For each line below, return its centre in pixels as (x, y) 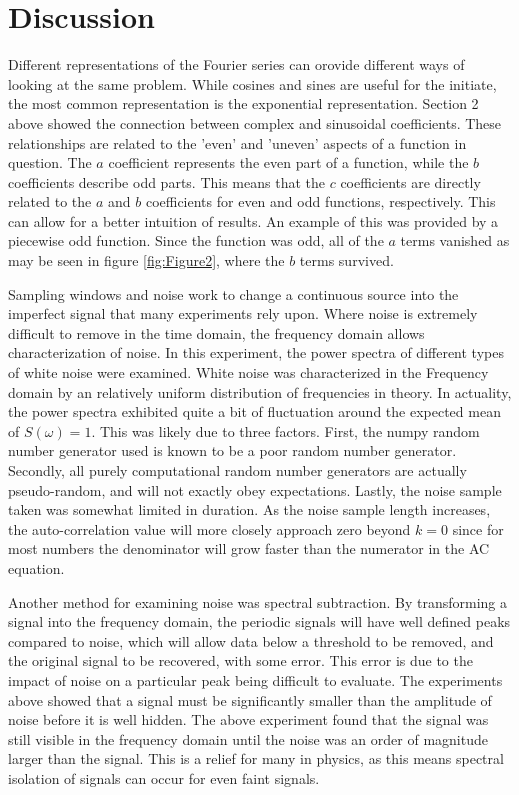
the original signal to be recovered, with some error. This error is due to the (240, 660)
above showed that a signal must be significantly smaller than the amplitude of (250, 699)
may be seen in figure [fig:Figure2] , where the (146, 260)
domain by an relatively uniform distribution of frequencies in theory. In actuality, (260, 391)
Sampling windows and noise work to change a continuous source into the (233, 293)
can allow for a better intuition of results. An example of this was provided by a (253, 220)
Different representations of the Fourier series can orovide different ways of (236, 64)
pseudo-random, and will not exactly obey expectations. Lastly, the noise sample (255, 489)
